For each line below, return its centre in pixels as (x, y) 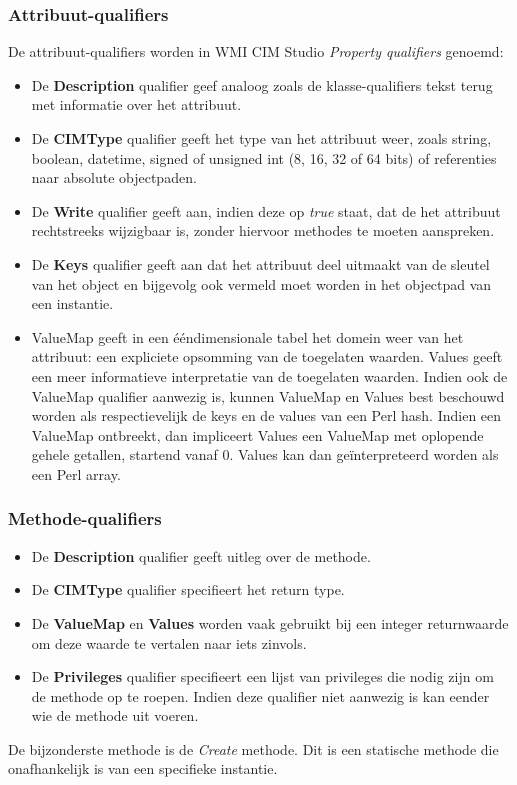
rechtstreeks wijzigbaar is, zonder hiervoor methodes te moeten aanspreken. (263, 230)
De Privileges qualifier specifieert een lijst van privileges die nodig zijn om (262, 676)
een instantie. (72, 303)
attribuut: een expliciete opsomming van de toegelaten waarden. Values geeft (267, 356)
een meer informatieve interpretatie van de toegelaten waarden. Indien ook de (269, 375)
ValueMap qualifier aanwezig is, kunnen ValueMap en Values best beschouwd (268, 395)
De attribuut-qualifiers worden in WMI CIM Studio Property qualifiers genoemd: (256, 51)
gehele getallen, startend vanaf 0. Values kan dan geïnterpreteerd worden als (265, 454)
